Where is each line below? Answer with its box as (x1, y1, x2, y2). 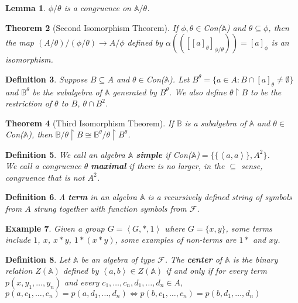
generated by (112, 85, 157, 98)
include (5, 233, 31, 246)
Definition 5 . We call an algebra (5, 148, 125, 160)
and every (64, 276, 100, 288)
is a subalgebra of (184, 116, 246, 129)
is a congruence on (64, 2, 131, 13)
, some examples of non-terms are (115, 233, 237, 246)
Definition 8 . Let (5, 253, 70, 265)
